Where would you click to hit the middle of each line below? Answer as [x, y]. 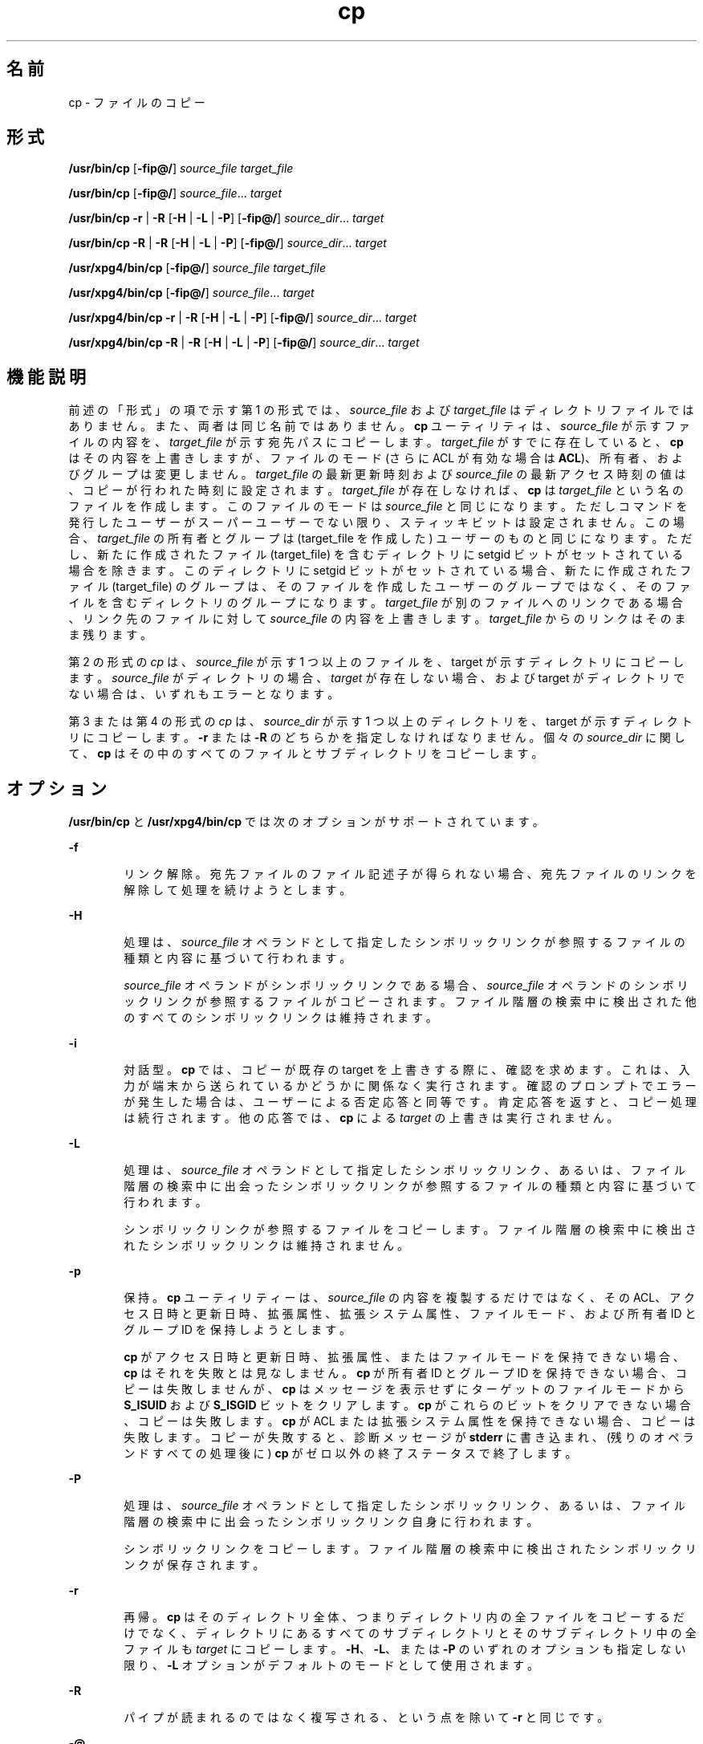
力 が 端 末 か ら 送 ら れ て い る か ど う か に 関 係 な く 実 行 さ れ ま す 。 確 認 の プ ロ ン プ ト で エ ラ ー [410, 1086]
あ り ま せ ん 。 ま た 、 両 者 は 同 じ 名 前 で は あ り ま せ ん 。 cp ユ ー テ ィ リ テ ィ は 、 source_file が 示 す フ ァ [379, 426]
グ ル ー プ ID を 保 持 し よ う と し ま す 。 [238, 1330]
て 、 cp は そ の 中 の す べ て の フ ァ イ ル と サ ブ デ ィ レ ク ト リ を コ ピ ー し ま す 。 [306, 754]
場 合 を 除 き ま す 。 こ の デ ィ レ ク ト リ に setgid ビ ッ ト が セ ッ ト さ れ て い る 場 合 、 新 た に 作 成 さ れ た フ [380, 571]
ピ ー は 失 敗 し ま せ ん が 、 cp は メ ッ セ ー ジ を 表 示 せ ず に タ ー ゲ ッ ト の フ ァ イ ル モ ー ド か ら [404, 1389]
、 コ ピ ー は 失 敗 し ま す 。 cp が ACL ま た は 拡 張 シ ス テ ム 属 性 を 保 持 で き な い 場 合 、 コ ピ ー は [410, 1421]
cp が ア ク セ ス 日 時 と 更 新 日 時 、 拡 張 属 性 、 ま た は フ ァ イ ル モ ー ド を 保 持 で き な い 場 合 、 [404, 1357]
